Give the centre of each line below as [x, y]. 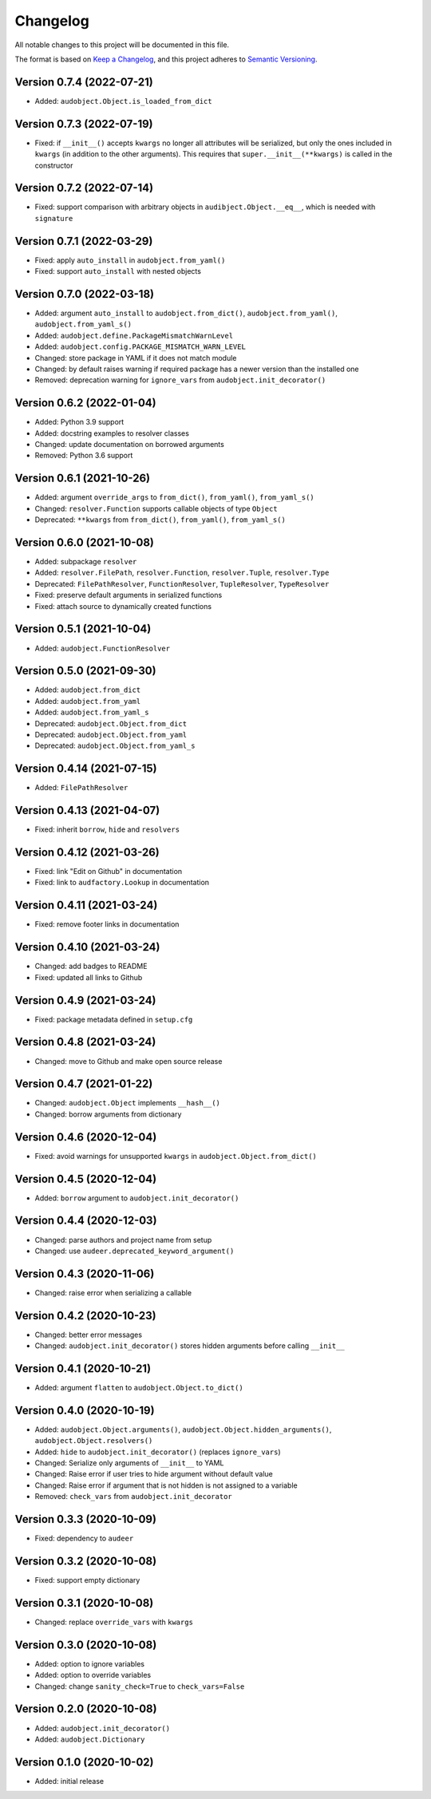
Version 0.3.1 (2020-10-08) [84, 1603]
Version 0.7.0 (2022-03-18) [85, 294]
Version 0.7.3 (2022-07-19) [84, 124]
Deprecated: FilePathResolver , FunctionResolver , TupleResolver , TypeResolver [182, 583]
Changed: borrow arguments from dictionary [108, 1114]
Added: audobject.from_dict [88, 690]
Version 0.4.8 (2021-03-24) [85, 1042]
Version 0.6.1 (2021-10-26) [83, 478]
